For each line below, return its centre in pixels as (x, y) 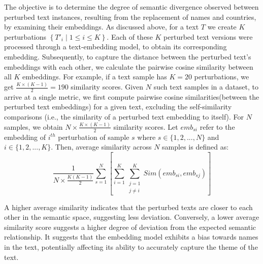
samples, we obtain (34, 126)
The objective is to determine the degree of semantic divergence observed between (131, 7)
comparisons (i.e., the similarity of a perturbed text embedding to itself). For (124, 117)
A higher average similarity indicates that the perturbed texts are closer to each (128, 207)
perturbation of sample (94, 137)
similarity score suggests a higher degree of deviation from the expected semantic (130, 227)
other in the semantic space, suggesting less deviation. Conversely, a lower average (132, 217)
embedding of (25, 137)
